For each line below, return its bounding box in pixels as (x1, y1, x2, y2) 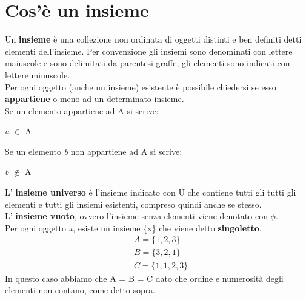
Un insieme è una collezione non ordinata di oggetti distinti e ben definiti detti (5, 33, 302, 46)
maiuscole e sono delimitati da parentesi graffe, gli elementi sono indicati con (5, 56, 290, 69)
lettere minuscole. (5, 68, 70, 81)
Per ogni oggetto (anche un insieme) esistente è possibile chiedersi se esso (5, 80, 276, 93)
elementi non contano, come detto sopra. (5, 284, 156, 296)
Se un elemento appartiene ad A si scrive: (5, 104, 159, 117)
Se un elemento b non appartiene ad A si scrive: (5, 145, 182, 157)
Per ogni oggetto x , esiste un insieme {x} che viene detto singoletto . (5, 221, 262, 234)
